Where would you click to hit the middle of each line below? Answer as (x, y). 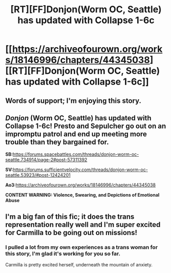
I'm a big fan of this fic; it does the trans (70, 216)
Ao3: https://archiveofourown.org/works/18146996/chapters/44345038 (81, 185)
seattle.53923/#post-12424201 (38, 175)
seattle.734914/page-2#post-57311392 (46, 160)
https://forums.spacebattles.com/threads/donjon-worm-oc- (76, 154)
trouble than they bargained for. (57, 142)
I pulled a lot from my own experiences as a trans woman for (81, 247)
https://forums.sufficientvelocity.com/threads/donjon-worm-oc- (80, 170)
